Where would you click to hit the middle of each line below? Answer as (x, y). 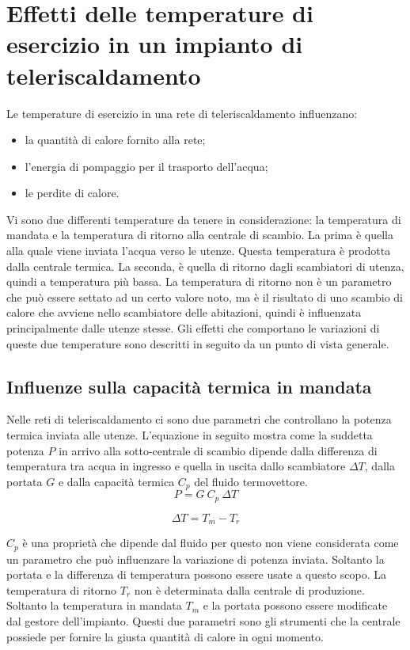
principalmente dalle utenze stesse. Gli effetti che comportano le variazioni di (193, 328)
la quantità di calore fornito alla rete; (115, 140)
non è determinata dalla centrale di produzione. (249, 589)
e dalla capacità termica (116, 481)
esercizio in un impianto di (155, 44)
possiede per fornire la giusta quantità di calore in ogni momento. (165, 636)
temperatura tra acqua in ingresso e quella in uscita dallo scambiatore (176, 466)
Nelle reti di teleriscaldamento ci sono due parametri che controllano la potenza (199, 419)
